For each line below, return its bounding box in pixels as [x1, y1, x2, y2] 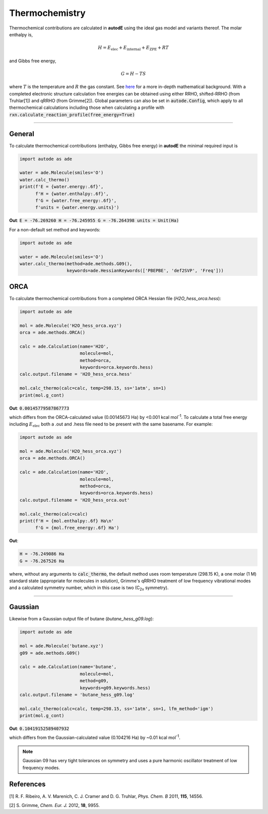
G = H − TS [121, 71, 146, 77]
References [9, 780, 46, 789]
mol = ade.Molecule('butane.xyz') [19, 643, 104, 649]
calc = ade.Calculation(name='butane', [19, 664, 117, 670]
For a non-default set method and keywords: [9, 226, 101, 232]
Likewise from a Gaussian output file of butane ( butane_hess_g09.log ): [9, 616, 154, 622]
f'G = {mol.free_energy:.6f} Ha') [35, 525, 119, 531]
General [9, 129, 35, 138]
